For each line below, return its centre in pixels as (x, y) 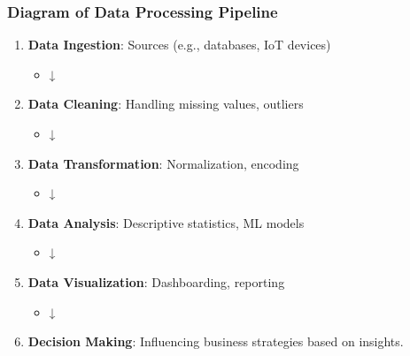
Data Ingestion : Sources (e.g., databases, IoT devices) (179, 45)
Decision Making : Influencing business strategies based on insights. (216, 341)
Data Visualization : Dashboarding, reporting (156, 281)
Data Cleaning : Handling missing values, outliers (166, 104)
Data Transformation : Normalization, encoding (163, 163)
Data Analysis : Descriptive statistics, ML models (166, 222)
